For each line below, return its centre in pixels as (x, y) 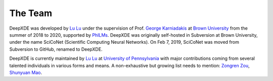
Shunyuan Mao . (26, 72)
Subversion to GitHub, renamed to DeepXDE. (56, 49)
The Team (31, 13)
